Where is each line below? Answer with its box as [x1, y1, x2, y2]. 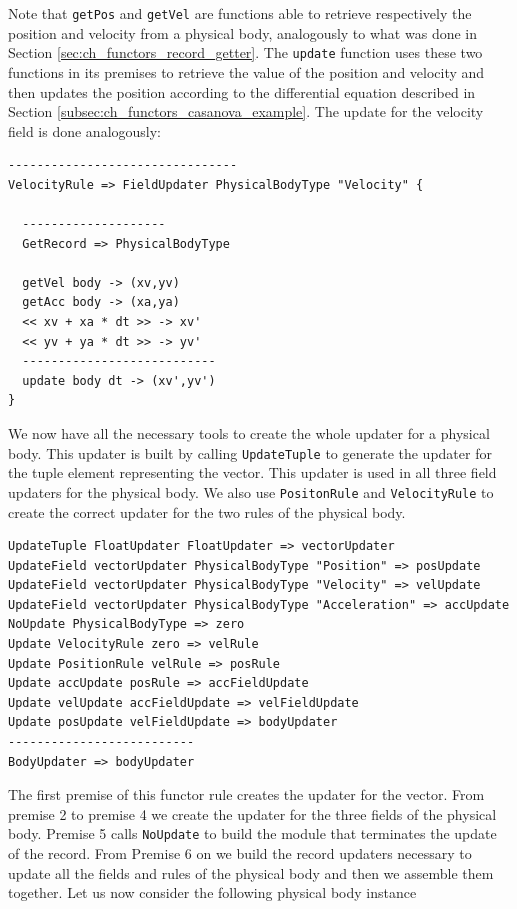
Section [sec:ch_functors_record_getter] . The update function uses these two [8, 42, 483, 63]
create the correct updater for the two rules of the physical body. [8, 501, 406, 522]
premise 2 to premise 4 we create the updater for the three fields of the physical [8, 803, 497, 824]
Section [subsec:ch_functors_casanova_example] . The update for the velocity [8, 101, 484, 122]
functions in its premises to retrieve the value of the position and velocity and [8, 61, 485, 82]
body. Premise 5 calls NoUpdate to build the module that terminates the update [8, 823, 497, 844]
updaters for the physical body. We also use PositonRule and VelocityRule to [8, 481, 494, 502]
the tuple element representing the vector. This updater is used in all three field [8, 462, 497, 483]
